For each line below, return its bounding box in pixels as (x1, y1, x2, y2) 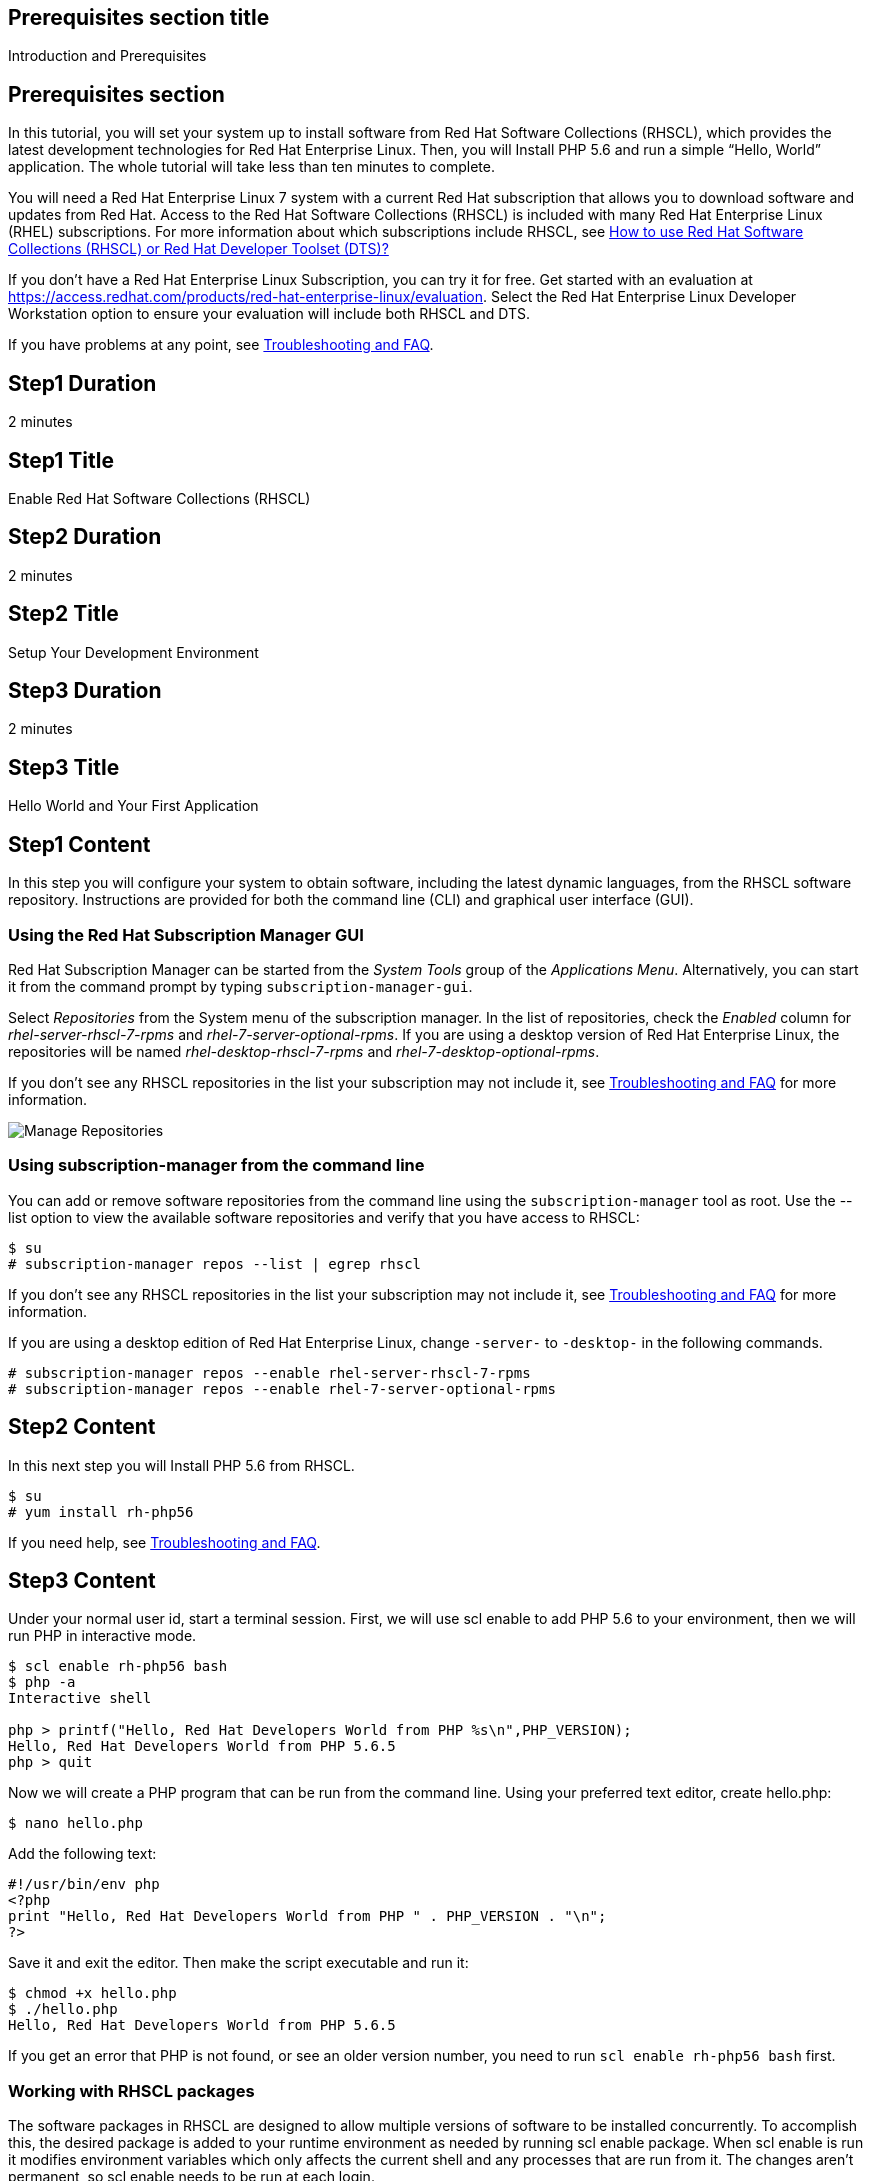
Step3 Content (8, 1567, 156, 1593)
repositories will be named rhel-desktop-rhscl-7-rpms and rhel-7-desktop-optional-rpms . (8, 1042, 600, 1060)
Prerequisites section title (8, 5, 270, 30)
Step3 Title (8, 754, 120, 780)
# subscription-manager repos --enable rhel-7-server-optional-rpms (8, 1380, 556, 1397)
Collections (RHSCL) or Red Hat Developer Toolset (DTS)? (8, 240, 389, 258)
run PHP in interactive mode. (8, 1627, 197, 1645)
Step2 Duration (8, 524, 162, 550)
